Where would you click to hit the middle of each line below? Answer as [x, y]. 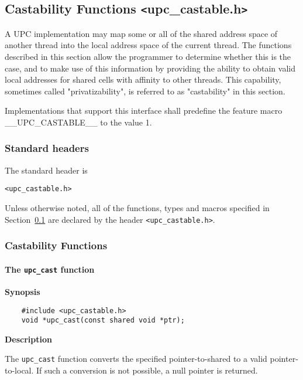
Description [29, 339]
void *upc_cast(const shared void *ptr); [103, 320]
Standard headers [47, 148]
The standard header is [46, 170]
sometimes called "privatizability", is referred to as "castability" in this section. [145, 91]
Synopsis [23, 291]
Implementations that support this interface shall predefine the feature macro [144, 111]
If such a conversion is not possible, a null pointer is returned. [147, 370]
